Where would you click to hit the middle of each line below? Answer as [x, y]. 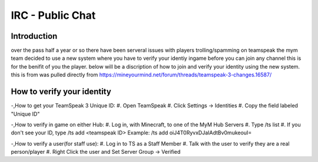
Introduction [34, 36]
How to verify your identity [61, 92]
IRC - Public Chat [53, 15]
